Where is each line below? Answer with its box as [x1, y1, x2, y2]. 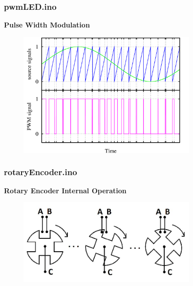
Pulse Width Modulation [4, 20, 90, 30]
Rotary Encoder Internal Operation [4, 185, 127, 195]
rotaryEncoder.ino [4, 166, 77, 178]
